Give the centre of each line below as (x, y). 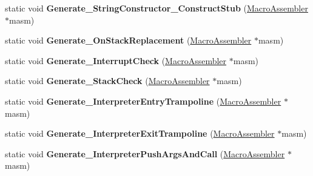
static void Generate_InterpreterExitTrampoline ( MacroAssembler (140, 133)
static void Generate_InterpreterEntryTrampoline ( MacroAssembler (143, 101)
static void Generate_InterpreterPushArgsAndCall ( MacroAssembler (145, 153)
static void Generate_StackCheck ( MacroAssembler (107, 81)
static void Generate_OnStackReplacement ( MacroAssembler (128, 40)
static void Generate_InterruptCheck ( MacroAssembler (116, 60)
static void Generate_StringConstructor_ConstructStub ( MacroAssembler (156, 8)
